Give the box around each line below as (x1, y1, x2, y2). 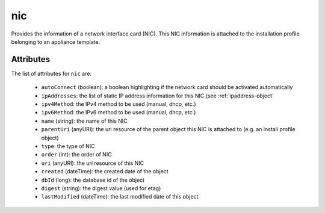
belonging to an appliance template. (11, 38, 101, 45)
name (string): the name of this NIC (41, 117, 128, 125)
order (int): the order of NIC (41, 151, 112, 158)
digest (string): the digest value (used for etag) (41, 184, 161, 192)
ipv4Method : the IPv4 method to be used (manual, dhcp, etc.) (41, 100, 196, 108)
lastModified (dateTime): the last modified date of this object (41, 193, 199, 200)
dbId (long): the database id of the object (41, 176, 144, 184)
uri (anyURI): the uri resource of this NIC (41, 159, 144, 167)
